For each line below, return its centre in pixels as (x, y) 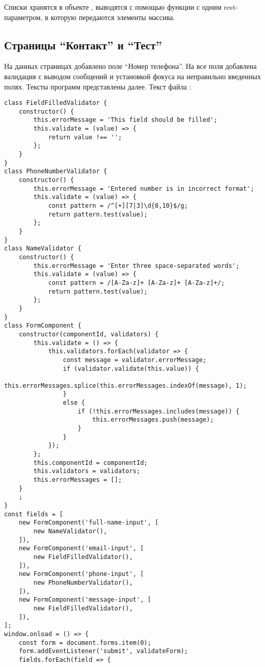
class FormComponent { (43, 326)
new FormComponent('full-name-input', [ (89, 523)
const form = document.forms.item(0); (85, 643)
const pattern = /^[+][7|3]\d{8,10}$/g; (118, 206)
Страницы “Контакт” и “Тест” (83, 44)
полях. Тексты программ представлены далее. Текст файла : (98, 86)
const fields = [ (34, 514)
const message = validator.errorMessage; (135, 360)
